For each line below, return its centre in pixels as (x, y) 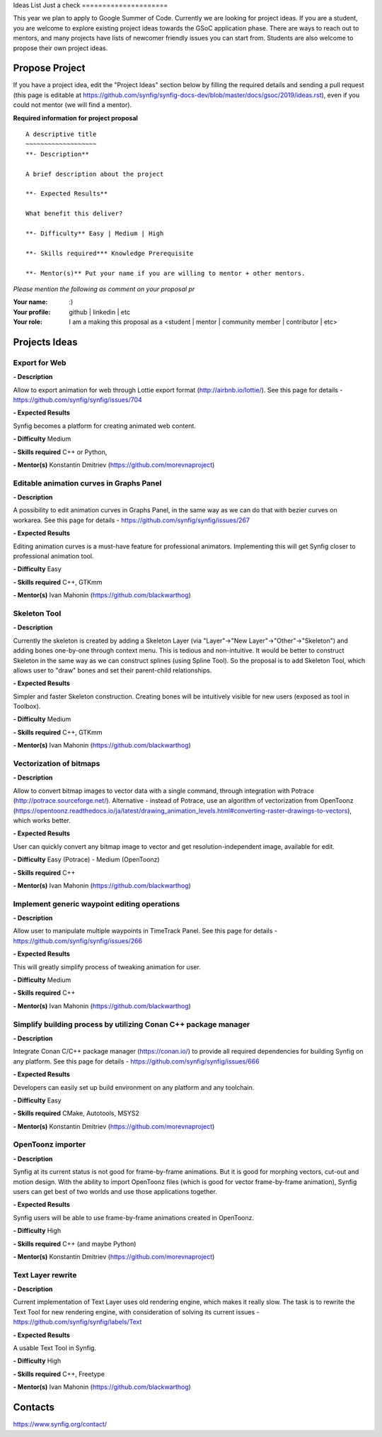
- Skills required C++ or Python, (60, 452)
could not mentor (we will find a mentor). (73, 105)
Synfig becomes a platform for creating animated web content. (104, 426)
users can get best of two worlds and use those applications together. (115, 1191)
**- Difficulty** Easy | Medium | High (95, 233)
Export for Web (40, 363)
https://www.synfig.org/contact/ (60, 1424)
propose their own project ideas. (60, 48)
